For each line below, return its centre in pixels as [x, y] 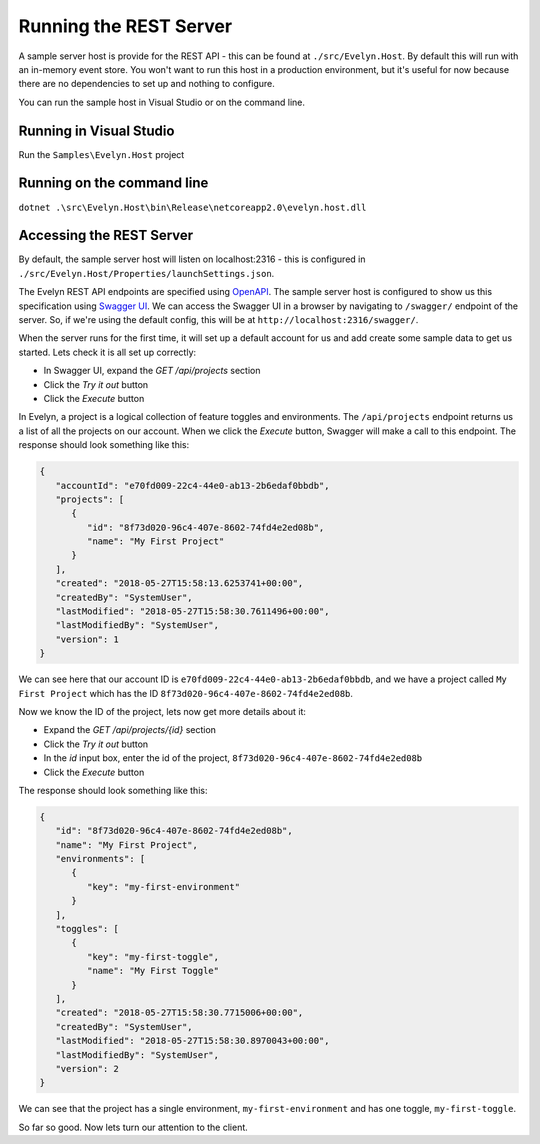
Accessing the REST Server [106, 235]
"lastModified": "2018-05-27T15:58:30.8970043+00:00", [192, 1041]
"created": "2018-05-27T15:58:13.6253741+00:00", [179, 583]
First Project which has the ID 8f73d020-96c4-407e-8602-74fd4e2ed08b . [186, 693]
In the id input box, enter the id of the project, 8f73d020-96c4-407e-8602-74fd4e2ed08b [233, 758]
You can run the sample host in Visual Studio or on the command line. [161, 102]
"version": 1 [87, 639]
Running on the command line [113, 183]
